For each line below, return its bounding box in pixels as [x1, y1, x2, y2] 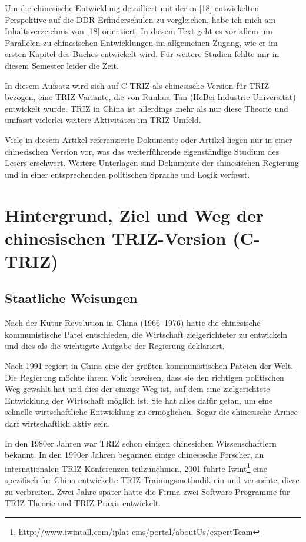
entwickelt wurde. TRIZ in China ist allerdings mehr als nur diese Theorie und [5, 102, 288, 114]
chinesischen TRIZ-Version [5, 225, 227, 250]
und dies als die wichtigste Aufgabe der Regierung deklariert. [5, 340, 225, 352]
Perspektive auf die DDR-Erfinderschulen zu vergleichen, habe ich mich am [5, 13, 276, 25]
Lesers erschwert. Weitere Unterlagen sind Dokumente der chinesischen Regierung [5, 157, 299, 169]
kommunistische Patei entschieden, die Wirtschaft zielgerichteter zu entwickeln [5, 328, 288, 340]
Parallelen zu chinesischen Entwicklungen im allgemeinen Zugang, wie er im [5, 36, 278, 48]
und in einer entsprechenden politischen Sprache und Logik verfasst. [5, 168, 250, 180]
